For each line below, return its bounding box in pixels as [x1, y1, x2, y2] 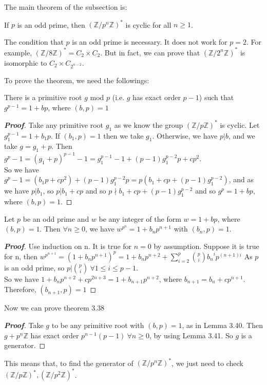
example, [4, 47, 32, 57]
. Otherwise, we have [152, 130, 218, 141]
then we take [103, 130, 144, 141]
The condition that [4, 36, 64, 47]
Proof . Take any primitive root [4, 119, 104, 130]
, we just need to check [171, 357, 243, 368]
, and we [228, 130, 255, 141]
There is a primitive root [4, 92, 82, 103]
